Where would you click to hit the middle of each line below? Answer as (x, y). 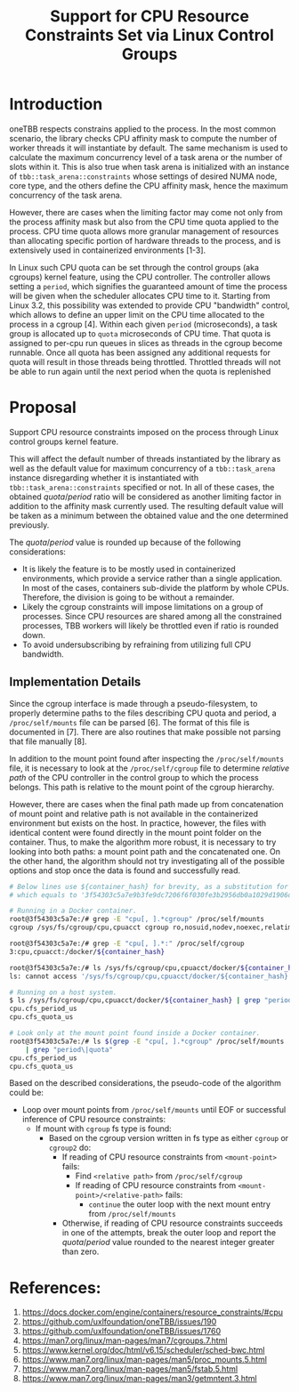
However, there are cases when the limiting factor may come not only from (146, 212)
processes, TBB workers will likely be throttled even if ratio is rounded (150, 626)
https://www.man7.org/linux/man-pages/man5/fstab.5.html (130, 1369)
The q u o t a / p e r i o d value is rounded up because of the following (125, 542)
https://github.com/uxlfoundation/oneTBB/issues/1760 (121, 1331)
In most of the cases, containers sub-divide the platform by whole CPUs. (155, 587)
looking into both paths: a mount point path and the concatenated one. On (145, 851)
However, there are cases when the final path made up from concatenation (146, 804)
